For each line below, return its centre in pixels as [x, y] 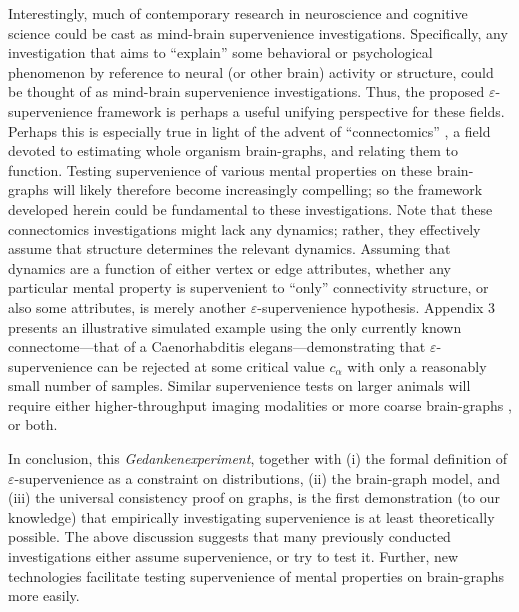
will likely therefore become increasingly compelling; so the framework [268, 189]
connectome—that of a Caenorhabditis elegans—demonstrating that [217, 346]
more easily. [44, 595]
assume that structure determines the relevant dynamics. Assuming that [229, 248]
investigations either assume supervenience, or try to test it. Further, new [233, 556]
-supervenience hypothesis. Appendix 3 [376, 306]
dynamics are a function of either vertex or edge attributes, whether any [229, 267]
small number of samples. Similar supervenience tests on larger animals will [239, 385]
